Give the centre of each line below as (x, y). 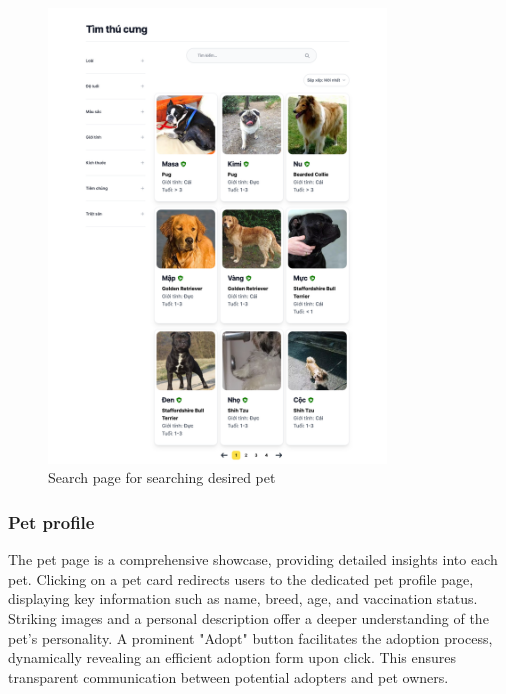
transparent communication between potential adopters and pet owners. (228, 676)
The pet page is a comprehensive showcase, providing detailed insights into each (253, 559)
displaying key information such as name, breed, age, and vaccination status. (243, 598)
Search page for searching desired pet (162, 477)
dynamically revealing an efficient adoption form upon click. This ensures (232, 657)
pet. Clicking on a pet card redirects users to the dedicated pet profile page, (241, 578)
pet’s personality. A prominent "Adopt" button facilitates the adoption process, (250, 637)
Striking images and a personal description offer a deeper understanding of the (248, 617)
